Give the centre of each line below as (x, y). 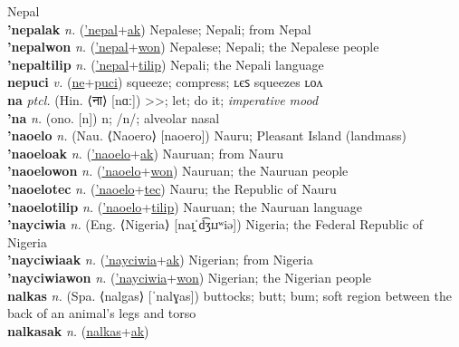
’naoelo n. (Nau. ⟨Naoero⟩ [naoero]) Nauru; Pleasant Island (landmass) (207, 135)
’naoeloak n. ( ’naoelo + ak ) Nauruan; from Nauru (146, 153)
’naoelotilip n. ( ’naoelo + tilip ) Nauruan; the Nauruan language (185, 206)
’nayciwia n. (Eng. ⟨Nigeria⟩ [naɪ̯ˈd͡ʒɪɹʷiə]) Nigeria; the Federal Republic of (215, 224)
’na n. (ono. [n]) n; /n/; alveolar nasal (114, 117)
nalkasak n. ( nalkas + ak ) (78, 330)
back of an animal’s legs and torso (102, 313)
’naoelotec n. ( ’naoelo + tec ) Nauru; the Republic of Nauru (172, 188)
